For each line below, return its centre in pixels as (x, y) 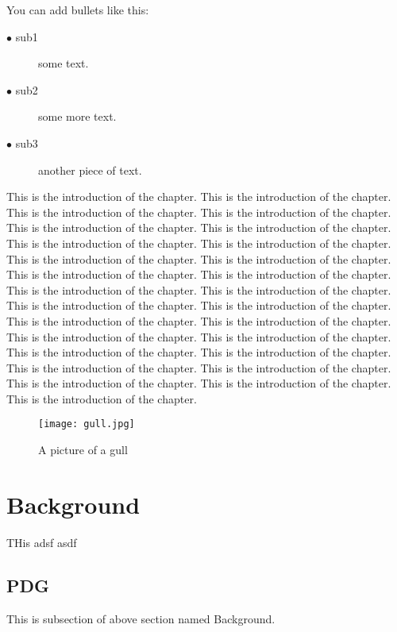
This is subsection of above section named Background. (141, 618)
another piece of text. (90, 170)
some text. (64, 63)
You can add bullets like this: (78, 10)
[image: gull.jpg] (87, 424)
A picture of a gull (83, 450)
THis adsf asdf (42, 542)
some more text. (77, 116)
